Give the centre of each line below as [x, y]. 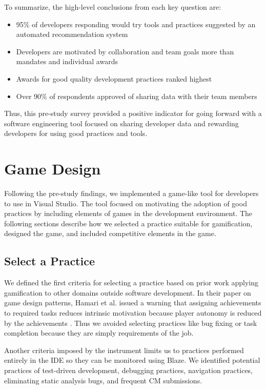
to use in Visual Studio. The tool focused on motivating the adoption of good [126, 203]
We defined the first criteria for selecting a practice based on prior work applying [131, 283]
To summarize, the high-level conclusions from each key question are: [113, 7]
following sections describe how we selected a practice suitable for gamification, [128, 223]
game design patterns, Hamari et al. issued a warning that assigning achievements [133, 303]
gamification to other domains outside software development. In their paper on [128, 292]
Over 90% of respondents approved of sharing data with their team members [137, 96]
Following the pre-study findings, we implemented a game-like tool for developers [131, 193]
